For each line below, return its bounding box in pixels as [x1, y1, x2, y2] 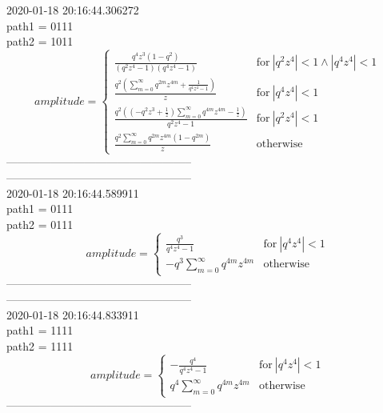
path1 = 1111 [6, 322, 74, 339]
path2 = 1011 [6, 33, 74, 50]
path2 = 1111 [6, 337, 74, 354]
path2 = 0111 [6, 215, 74, 232]
